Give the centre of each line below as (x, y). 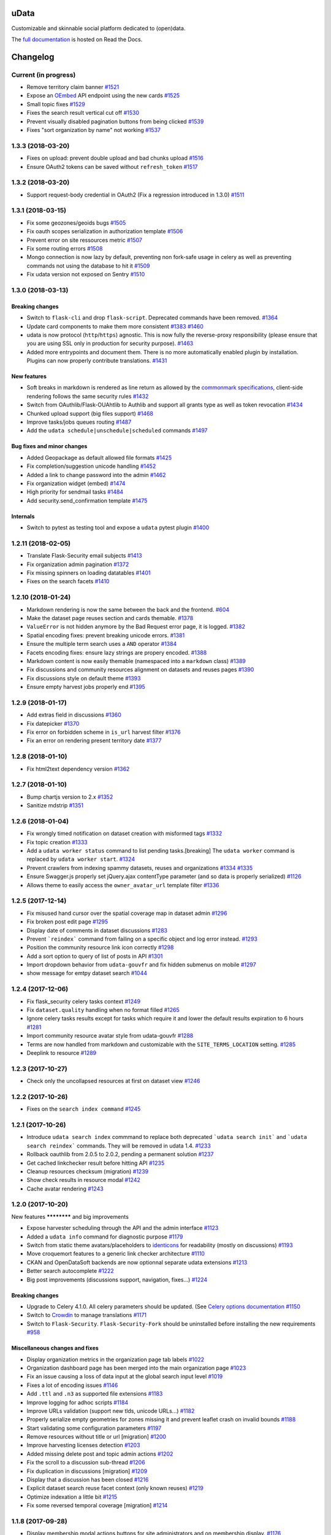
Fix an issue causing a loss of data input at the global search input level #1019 (125, 1377)
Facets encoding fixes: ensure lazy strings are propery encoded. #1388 (117, 652)
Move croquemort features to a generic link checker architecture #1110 (116, 1254)
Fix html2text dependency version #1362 (78, 769)
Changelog (33, 57)
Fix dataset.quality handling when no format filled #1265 (103, 1010)
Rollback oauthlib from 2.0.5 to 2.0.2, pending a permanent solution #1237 (120, 1154)
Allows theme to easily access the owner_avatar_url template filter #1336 (123, 885)
